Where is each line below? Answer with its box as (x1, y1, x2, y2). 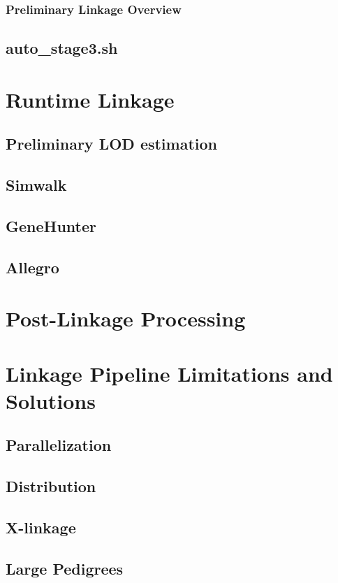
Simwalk (6, 174, 67, 196)
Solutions (6, 386, 96, 415)
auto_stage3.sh (6, 37, 118, 59)
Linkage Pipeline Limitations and (6, 359, 333, 387)
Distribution (6, 475, 96, 497)
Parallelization (6, 434, 112, 456)
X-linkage (6, 517, 76, 538)
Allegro (6, 256, 59, 278)
